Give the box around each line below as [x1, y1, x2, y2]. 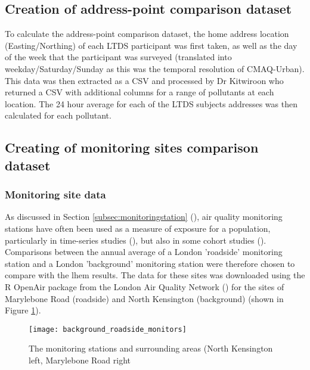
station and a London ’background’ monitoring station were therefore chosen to [5, 257, 295, 269]
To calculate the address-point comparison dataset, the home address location [5, 27, 289, 40]
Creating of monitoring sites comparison [5, 138, 259, 157]
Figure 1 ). [5, 304, 41, 316]
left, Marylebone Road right [29, 353, 131, 366]
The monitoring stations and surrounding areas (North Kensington [29, 342, 273, 355]
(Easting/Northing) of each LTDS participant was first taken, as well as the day [5, 39, 297, 51]
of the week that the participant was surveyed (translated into [5, 51, 232, 63]
